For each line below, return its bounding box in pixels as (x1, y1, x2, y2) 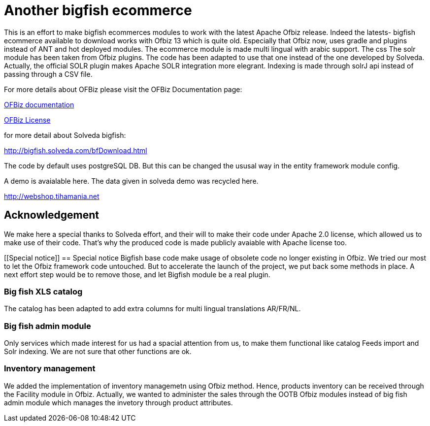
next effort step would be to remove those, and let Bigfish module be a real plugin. (4, 270, 270, 279)
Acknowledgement (4, 209, 99, 222)
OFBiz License (4, 115, 51, 124)
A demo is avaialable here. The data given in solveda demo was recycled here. (4, 176, 259, 185)
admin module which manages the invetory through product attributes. (4, 398, 233, 407)
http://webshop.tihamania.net (4, 192, 99, 200)
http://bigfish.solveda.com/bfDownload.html (4, 146, 147, 155)
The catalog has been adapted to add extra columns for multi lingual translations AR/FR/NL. (4, 304, 301, 313)
